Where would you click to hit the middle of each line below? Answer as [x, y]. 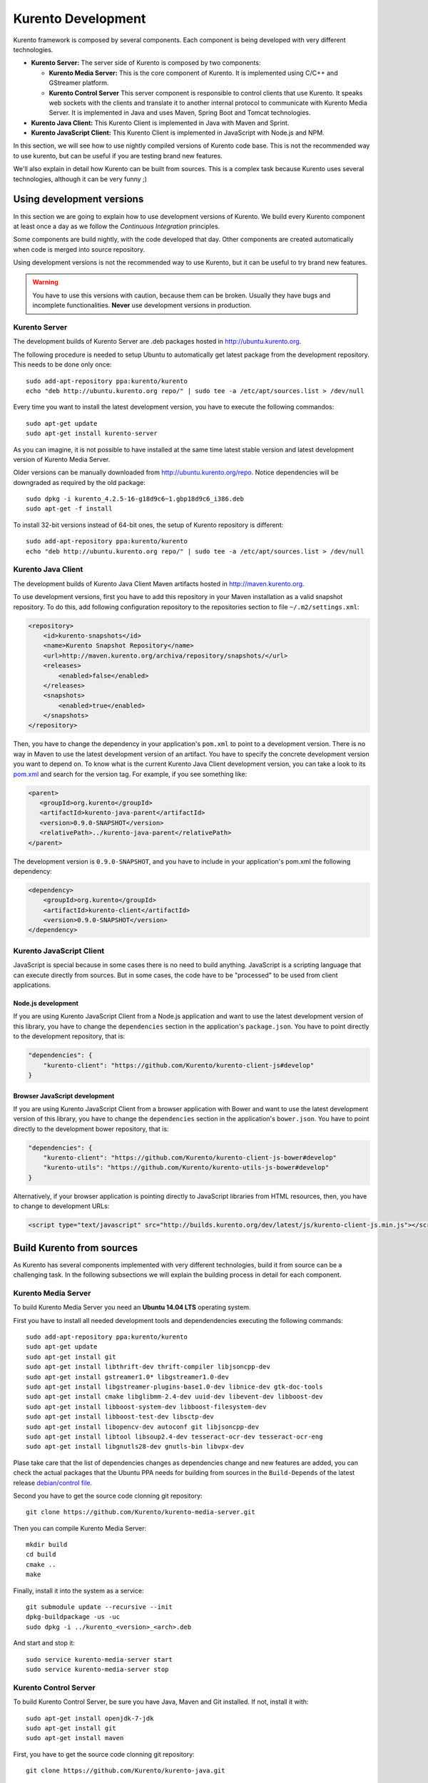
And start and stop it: [44, 1643]
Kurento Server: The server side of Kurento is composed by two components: [146, 63]
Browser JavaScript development [64, 1095]
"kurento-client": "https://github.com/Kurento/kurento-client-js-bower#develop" [190, 1158]
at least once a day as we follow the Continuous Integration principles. [117, 226]
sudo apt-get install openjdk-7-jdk [90, 1718]
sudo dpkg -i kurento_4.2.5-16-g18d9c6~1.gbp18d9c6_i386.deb [135, 499]
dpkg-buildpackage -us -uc [73, 1617]
